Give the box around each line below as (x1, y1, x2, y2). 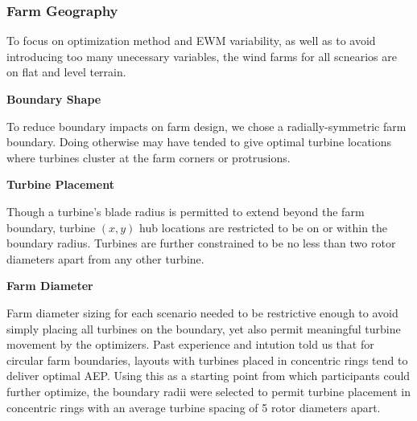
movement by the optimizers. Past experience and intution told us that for (6, 336, 374, 353)
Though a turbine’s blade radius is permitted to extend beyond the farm (6, 202, 365, 219)
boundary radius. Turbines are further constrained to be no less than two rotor (6, 235, 396, 251)
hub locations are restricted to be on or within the (139, 219, 388, 235)
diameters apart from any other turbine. (6, 250, 204, 267)
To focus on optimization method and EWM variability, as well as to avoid (6, 32, 376, 49)
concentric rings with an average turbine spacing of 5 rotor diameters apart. (6, 399, 381, 415)
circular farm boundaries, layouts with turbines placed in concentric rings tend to (6, 351, 408, 368)
